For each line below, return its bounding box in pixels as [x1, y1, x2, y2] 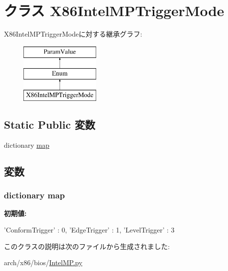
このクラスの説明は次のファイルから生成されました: [4, 241, 170, 251]
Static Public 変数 [4, 117, 95, 132]
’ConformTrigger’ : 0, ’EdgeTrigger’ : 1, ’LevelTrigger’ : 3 [4, 225, 175, 235]
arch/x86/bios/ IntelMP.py [4, 257, 83, 268]
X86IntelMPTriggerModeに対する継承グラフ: [4, 29, 143, 39]
